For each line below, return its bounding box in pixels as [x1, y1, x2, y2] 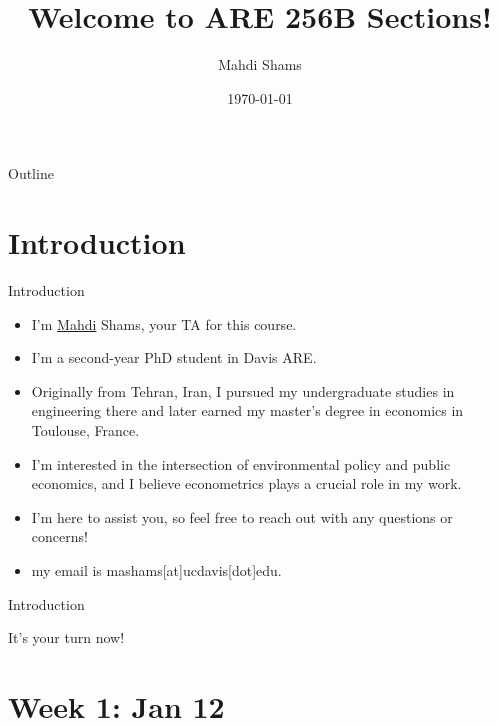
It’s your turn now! [8, 627, 125, 648]
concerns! [31, 526, 88, 547]
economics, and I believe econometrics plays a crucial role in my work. [31, 473, 462, 494]
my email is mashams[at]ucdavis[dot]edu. [31, 559, 282, 580]
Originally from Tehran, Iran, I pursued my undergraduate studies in [31, 380, 455, 401]
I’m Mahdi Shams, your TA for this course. [31, 313, 297, 334]
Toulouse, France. [31, 420, 140, 440]
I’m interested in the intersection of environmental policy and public [31, 453, 451, 474]
